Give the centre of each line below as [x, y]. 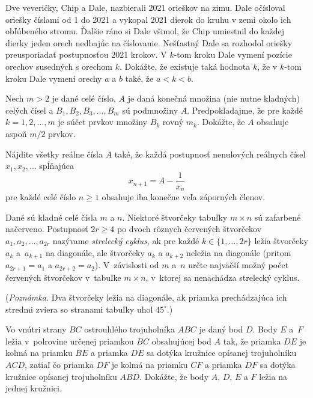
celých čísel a [29, 110]
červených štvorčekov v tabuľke [63, 277]
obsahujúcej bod [181, 341]
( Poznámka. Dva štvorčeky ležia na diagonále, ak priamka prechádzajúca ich [146, 297]
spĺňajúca [56, 166]
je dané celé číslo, [84, 98]
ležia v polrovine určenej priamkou [70, 341]
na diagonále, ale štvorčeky [95, 252]
